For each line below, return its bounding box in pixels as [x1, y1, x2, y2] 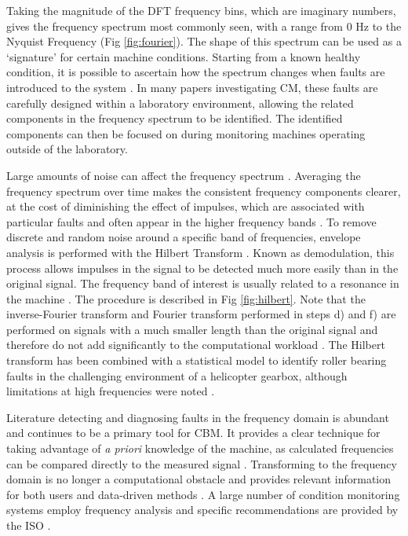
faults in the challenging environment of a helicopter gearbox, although [6, 367, 348, 384]
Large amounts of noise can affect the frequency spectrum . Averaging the [6, 167, 361, 183]
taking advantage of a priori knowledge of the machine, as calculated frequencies [6, 440, 394, 457]
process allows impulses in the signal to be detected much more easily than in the [6, 259, 399, 276]
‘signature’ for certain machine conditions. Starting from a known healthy [6, 48, 361, 64]
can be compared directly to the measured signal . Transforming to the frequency [6, 455, 397, 472]
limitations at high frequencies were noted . [6, 383, 215, 399]
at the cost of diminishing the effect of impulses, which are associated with [6, 198, 365, 215]
